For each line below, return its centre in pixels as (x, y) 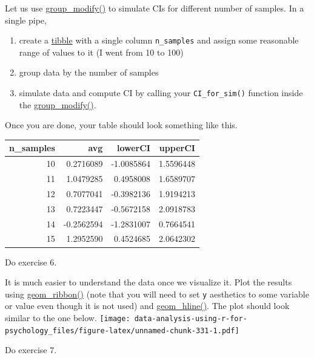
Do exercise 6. (31, 262)
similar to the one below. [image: (68, 317)
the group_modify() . (58, 104)
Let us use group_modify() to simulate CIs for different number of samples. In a (155, 8)
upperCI (177, 148)
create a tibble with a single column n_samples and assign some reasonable (159, 40)
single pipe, (26, 20)
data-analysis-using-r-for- (191, 318)
